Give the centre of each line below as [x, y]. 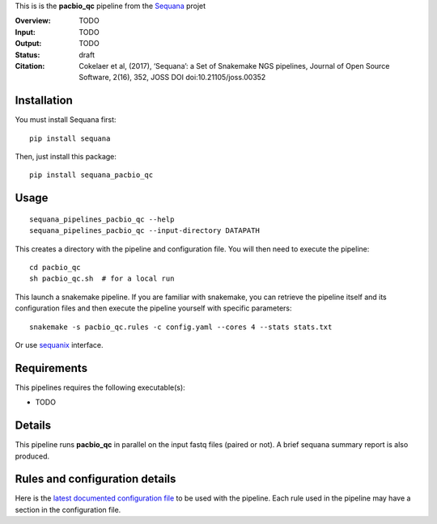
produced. [32, 456]
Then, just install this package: [66, 157]
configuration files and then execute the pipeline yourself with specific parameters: [153, 308]
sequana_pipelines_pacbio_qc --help [102, 219]
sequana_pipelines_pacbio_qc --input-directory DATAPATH [145, 231]
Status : [28, 55]
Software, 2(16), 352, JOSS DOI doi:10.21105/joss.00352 [172, 78]
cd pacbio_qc [55, 267]
